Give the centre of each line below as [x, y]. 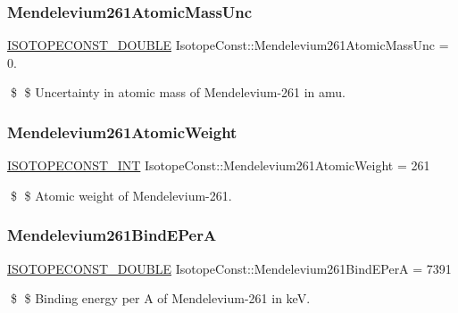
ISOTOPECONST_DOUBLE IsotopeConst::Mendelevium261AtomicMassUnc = [228, 45]
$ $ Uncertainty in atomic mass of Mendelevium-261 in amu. [178, 92]
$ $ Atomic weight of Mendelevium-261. [121, 195]
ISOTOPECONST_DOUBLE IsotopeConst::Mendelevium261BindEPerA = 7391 [229, 268]
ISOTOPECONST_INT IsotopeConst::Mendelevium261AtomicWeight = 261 [219, 165]
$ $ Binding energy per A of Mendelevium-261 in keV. [160, 298]
